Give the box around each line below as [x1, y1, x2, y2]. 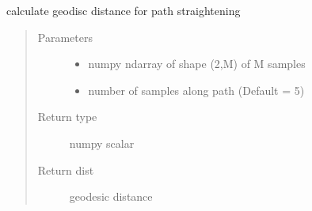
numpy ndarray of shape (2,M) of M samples [88, 55, 306, 72]
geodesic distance [69, 188, 153, 205]
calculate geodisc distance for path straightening [6, 2, 241, 18]
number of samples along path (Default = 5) [88, 81, 305, 98]
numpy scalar [69, 134, 135, 151]
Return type [37, 108, 97, 125]
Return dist [37, 161, 94, 178]
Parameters [37, 28, 93, 45]
